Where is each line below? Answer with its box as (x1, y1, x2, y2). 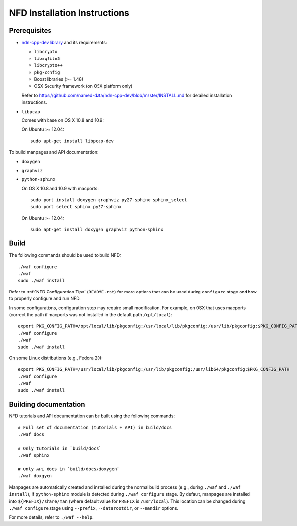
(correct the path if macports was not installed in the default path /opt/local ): (9, 311, 172, 317)
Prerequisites (9, 26, 51, 35)
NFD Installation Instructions (9, 7, 130, 18)
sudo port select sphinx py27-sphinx (30, 204, 122, 210)
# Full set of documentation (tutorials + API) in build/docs (18, 424, 172, 430)
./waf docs (18, 432, 45, 437)
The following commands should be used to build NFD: (9, 252, 121, 258)
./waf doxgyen (18, 473, 52, 479)
